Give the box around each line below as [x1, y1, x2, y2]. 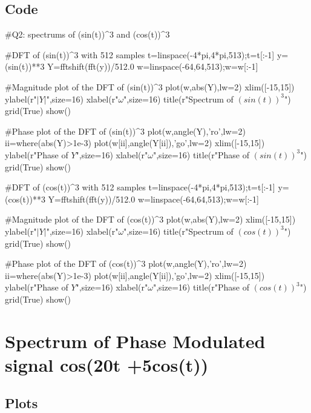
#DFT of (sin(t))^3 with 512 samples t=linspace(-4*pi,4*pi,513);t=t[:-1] [5, 48, 275, 61]
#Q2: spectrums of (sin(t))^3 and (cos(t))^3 [5, 28, 170, 41]
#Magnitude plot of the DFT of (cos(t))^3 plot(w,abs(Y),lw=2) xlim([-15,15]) [5, 213, 296, 226]
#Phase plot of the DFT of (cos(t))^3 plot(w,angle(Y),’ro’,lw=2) [5, 257, 247, 270]
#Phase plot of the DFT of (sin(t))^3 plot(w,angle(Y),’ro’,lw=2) [5, 124, 246, 137]
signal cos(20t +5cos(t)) [5, 352, 209, 377]
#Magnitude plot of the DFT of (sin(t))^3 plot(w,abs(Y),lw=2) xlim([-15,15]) [5, 80, 295, 93]
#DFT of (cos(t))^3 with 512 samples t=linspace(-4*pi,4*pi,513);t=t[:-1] [5, 181, 275, 193]
